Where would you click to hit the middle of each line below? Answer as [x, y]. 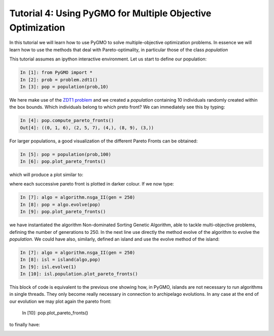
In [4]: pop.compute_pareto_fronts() [67, 120]
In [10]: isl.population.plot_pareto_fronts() [79, 274]
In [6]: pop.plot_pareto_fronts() [63, 161]
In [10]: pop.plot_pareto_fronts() [55, 313]
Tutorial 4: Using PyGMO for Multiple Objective [110, 13]
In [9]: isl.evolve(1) [48, 267]
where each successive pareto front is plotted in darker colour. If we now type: [92, 184]
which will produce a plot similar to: [46, 174]
